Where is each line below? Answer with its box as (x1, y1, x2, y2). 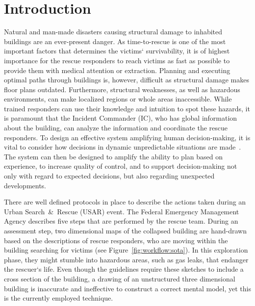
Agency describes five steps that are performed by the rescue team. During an (4, 216, 238, 226)
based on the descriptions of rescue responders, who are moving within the (4, 235, 228, 245)
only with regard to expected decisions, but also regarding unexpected (4, 171, 215, 181)
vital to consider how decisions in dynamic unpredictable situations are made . (4, 142, 241, 152)
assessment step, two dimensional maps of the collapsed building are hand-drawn (4, 226, 247, 235)
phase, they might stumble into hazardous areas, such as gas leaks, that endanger (4, 254, 249, 264)
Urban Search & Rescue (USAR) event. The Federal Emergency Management (4, 206, 239, 216)
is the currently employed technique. (4, 293, 113, 303)
